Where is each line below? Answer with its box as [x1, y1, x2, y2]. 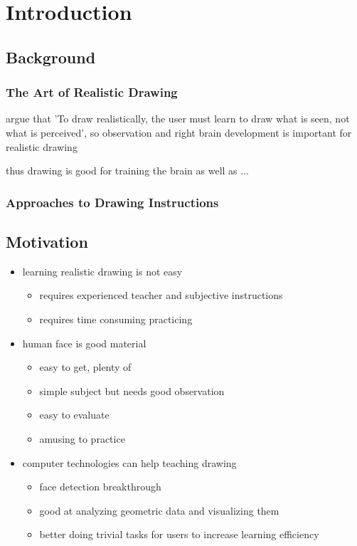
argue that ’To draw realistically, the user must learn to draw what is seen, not [6, 111, 350, 126]
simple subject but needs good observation [39, 383, 225, 398]
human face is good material [22, 335, 146, 350]
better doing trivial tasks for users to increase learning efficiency [39, 527, 319, 542]
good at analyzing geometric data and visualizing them [39, 503, 279, 518]
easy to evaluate [39, 407, 110, 422]
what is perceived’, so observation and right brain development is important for [6, 125, 352, 140]
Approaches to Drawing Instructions [6, 193, 219, 211]
